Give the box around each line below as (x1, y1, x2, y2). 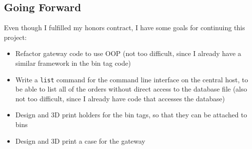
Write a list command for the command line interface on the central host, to (15, 74, 248, 84)
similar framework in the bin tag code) (15, 57, 131, 68)
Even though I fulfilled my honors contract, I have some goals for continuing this (4, 22, 245, 33)
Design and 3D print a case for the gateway (15, 135, 146, 146)
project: (4, 32, 27, 42)
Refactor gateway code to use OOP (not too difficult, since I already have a (15, 48, 241, 58)
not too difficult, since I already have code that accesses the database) (15, 93, 225, 103)
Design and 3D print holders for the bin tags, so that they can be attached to (15, 110, 247, 120)
